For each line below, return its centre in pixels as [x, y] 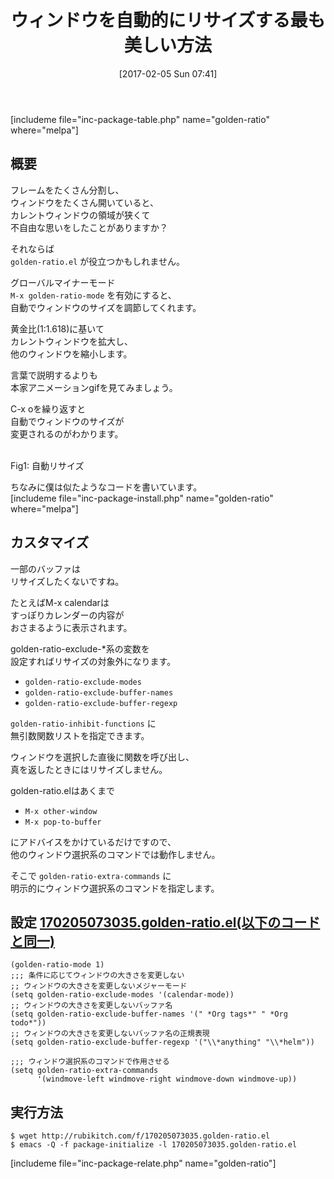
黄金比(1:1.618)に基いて [57, 328]
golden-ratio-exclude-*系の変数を [80, 648]
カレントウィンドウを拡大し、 [71, 341]
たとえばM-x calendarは [60, 602]
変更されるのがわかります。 [67, 433]
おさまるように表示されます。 [71, 627]
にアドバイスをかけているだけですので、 [93, 842]
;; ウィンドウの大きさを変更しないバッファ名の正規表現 [110, 1034]
